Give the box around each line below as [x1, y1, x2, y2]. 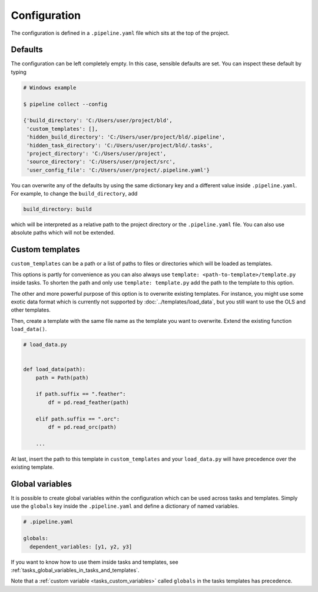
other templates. [11, 306, 51, 313]
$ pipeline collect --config [23, 101, 108, 107]
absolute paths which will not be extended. [11, 229, 115, 236]
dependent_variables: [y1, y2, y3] [29, 543, 132, 550]
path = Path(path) [35, 374, 89, 381]
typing [11, 68, 26, 75]
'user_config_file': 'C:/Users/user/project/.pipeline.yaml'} [26, 167, 210, 173]
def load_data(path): [23, 366, 86, 373]
